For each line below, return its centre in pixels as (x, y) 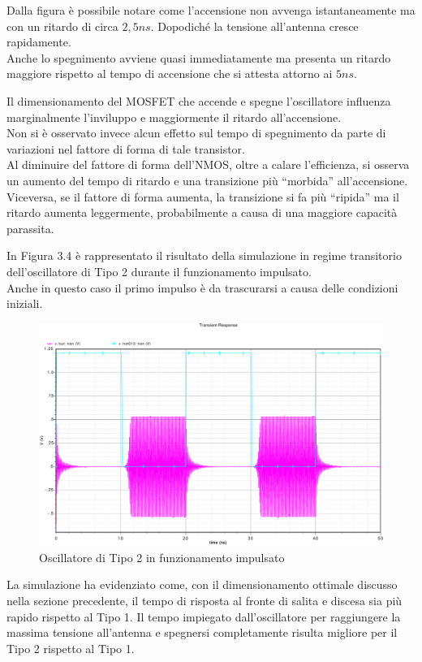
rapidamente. (39, 42)
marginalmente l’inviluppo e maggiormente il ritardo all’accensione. (174, 117)
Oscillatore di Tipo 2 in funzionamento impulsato (162, 557)
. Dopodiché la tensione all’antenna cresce (254, 26)
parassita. (30, 228)
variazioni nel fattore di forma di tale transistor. (126, 148)
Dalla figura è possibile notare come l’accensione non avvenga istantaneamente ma (211, 10)
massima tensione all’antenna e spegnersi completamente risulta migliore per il (202, 632)
